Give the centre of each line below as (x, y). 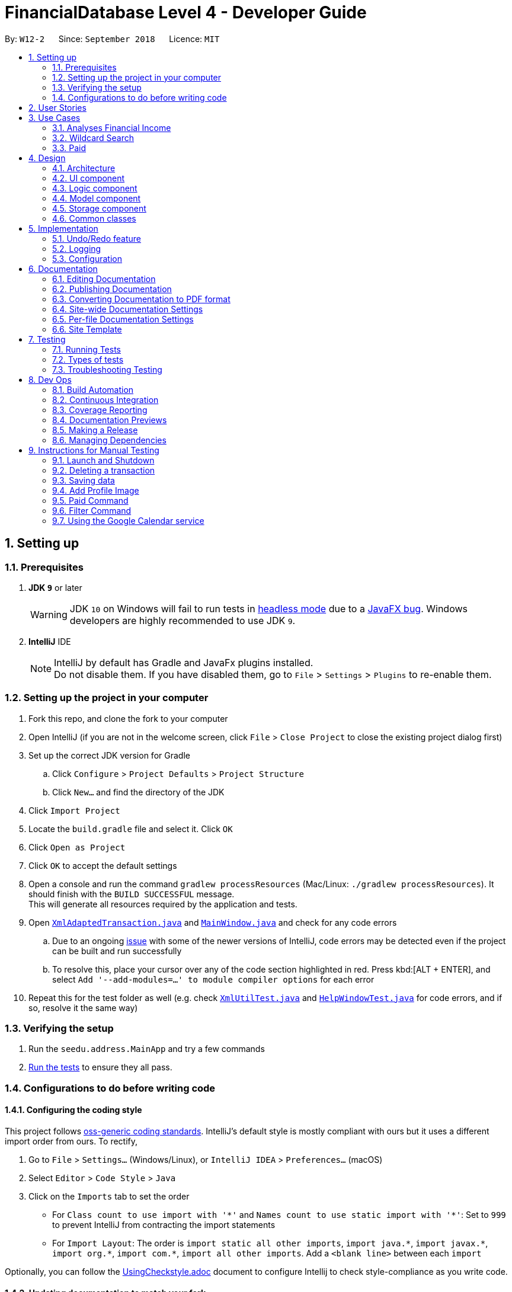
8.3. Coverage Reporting (100, 410)
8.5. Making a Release (95, 430)
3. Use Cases (55, 117)
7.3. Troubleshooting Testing (107, 369)
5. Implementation (63, 228)
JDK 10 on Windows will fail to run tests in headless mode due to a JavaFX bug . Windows (268, 608)
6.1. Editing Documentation (104, 279)
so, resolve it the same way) (83, 1008)
